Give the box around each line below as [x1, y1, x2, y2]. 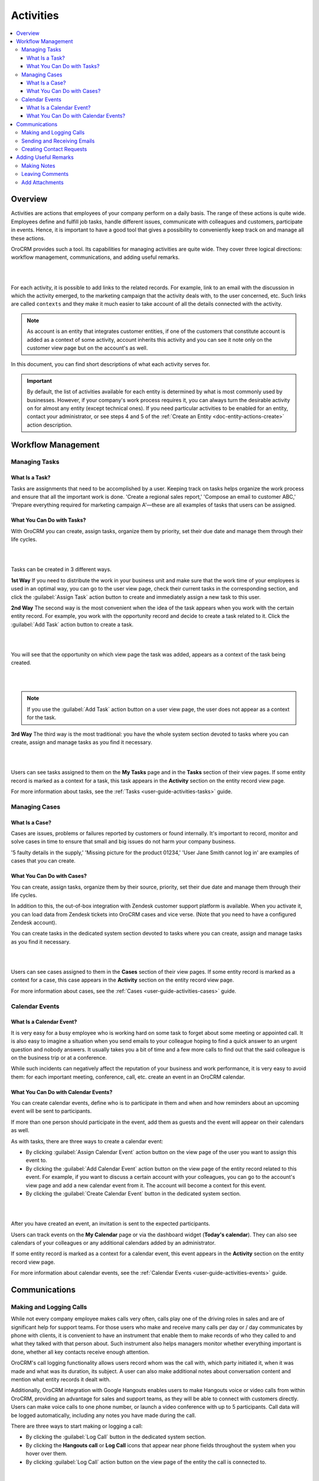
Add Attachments [21, 178, 64, 186]
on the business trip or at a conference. [11, 1054, 108, 1061]
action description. [27, 421, 73, 428]
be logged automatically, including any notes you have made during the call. [11, 1412, 196, 1419]
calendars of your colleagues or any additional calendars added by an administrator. [11, 1239, 216, 1246]
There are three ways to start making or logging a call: [11, 1422, 143, 1429]
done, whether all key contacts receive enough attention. [11, 1348, 150, 1355]
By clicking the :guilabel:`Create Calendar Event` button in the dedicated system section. [25, 1190, 242, 1197]
